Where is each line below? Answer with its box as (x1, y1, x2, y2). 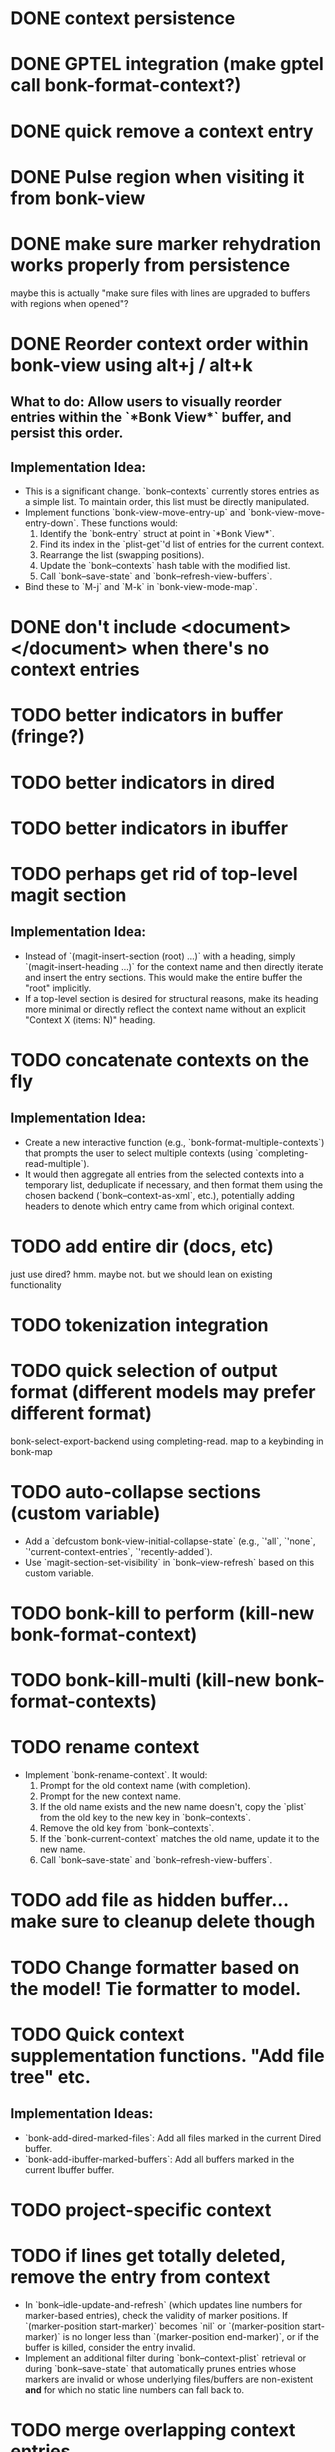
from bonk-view (10, 187, 146, 209)
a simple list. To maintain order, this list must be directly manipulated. (24, 496, 310, 508)
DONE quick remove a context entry (10, 120, 314, 142)
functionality (10, 1278, 62, 1291)
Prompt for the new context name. (39, 1790, 182, 1802)
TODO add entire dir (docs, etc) (10, 1235, 275, 1258)
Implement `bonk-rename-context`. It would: (24, 1769, 208, 1781)
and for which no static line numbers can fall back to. (24, 2383, 245, 2396)
